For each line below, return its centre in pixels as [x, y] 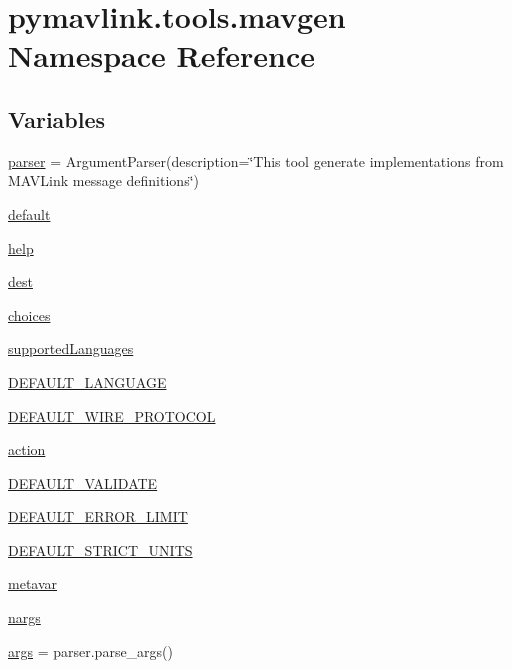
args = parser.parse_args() [91, 650]
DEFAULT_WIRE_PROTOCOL [112, 415]
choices [29, 314]
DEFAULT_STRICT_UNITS [100, 549]
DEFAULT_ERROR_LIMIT [98, 516]
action [27, 449]
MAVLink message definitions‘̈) [103, 180]
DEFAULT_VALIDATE [83, 482]
